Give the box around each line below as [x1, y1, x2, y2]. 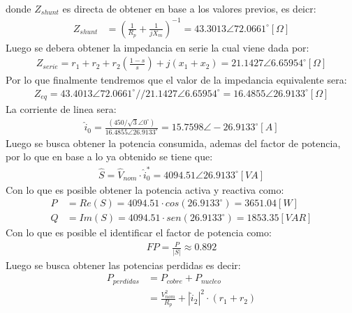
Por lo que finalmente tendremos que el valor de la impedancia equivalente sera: [6, 72, 347, 87]
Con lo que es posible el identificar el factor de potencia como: [6, 225, 272, 240]
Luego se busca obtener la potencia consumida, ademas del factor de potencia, [6, 135, 341, 150]
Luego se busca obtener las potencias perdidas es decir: [6, 257, 241, 272]
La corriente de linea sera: [6, 102, 117, 116]
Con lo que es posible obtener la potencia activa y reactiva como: [6, 182, 284, 197]
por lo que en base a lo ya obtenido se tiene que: [6, 149, 213, 164]
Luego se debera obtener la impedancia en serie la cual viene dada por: [6, 40, 309, 54]
